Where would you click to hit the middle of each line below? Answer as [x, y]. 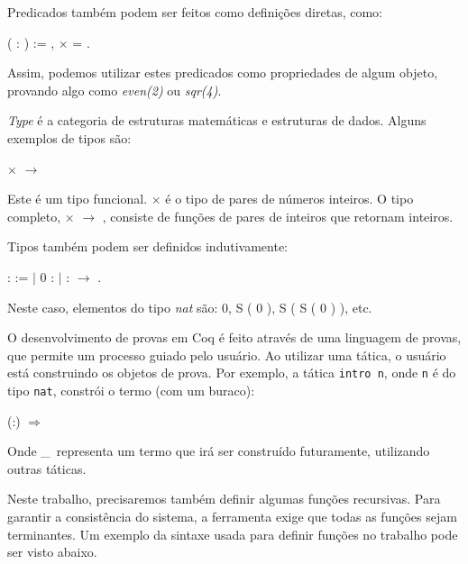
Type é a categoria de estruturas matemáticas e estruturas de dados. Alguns [217, 120]
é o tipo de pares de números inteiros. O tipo [289, 199]
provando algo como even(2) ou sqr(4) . [115, 90]
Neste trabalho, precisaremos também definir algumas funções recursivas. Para [224, 499]
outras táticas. [47, 468]
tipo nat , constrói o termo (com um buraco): [131, 390]
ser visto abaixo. [52, 552]
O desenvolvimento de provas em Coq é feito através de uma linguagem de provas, [234, 337]
